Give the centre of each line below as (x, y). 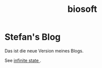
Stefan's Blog (33, 37)
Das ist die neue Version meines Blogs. (44, 51)
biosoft (82, 9)
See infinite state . (23, 60)
